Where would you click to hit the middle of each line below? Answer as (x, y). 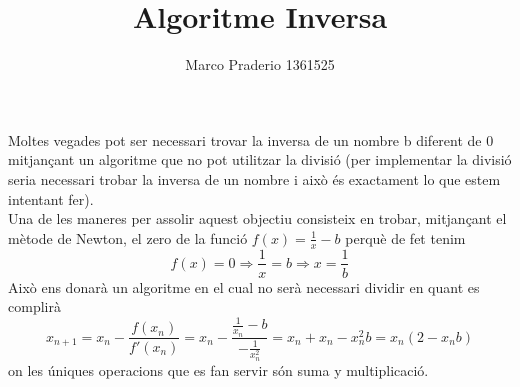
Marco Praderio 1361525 (260, 64)
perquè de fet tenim (405, 237)
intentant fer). (51, 198)
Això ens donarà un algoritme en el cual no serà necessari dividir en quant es (244, 286)
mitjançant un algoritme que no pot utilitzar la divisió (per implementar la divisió (260, 159)
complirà (34, 306)
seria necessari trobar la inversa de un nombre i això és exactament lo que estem (254, 178)
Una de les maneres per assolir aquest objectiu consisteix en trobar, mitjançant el (257, 218)
